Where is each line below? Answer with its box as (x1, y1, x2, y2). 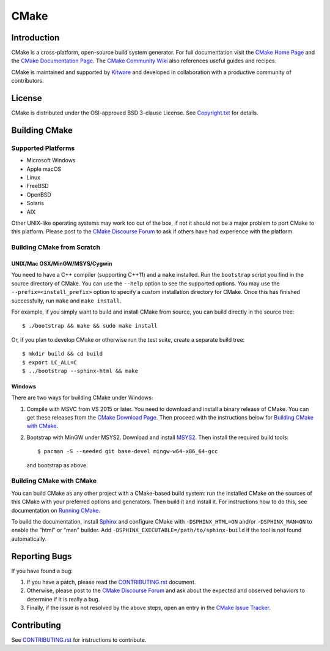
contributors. (11, 77, 44, 85)
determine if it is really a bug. (26, 595, 100, 603)
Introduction (11, 32, 60, 43)
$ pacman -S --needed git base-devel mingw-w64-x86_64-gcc (37, 448, 218, 455)
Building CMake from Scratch (11, 243, 101, 252)
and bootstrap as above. (26, 461, 88, 468)
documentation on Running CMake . (11, 506, 100, 514)
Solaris (26, 200, 44, 207)
